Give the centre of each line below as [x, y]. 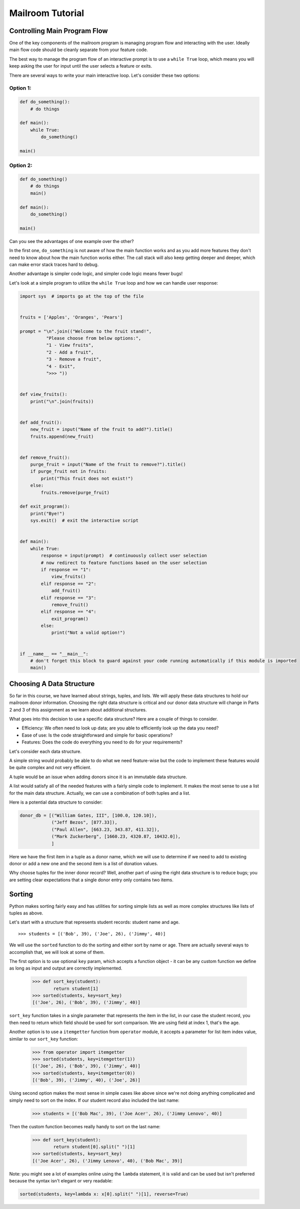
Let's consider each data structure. [45, 751]
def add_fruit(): [41, 422]
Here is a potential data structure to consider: [56, 802]
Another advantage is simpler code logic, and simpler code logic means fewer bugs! [96, 274]
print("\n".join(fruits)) [62, 401]
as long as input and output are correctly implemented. [66, 968]
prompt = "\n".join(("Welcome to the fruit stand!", [86, 331]
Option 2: [21, 165]
